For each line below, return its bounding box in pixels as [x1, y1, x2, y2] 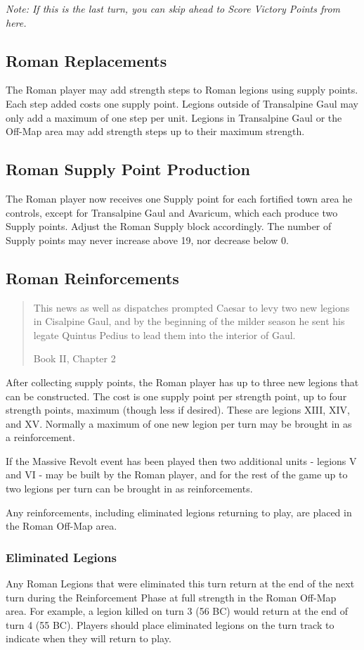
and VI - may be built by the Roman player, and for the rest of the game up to [6, 467, 348, 482]
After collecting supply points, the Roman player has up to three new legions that [6, 374, 359, 389]
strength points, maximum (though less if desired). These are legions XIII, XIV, [6, 402, 350, 417]
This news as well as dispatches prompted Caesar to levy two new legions [33, 300, 350, 314]
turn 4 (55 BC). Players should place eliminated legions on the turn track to [6, 617, 334, 632]
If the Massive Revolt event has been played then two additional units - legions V [6, 453, 357, 468]
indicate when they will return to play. [6, 631, 171, 646]
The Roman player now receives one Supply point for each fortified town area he [6, 191, 353, 205]
